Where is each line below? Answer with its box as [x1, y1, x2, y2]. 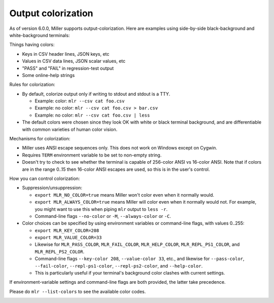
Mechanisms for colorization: [9, 136, 71, 142]
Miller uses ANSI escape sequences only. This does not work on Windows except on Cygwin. [22, 145, 218, 151]
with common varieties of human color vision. [22, 126, 118, 132]
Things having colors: [9, 42, 55, 48]
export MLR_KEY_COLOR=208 [35, 228, 99, 233]
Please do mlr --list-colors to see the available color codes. [9, 288, 146, 294]
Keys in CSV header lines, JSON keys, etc [22, 51, 110, 57]
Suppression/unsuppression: [22, 185, 82, 191]
